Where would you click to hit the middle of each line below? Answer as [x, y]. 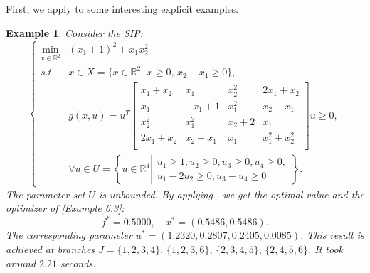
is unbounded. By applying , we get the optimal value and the [231, 194]
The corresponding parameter [69, 235]
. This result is [332, 235]
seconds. [78, 263]
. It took [326, 248]
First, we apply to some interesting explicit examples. [122, 9]
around [21, 263]
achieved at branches [51, 248]
